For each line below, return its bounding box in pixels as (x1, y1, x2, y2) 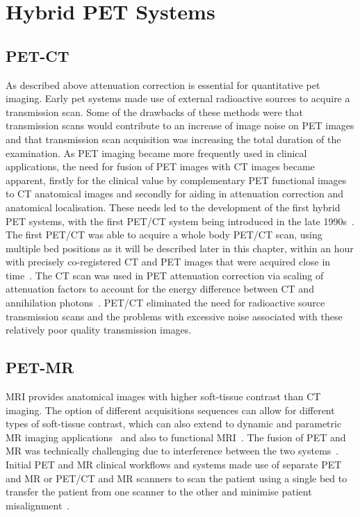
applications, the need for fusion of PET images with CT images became (6, 159, 315, 174)
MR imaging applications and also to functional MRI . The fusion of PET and (6, 429, 346, 444)
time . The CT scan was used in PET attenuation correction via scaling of (6, 268, 324, 282)
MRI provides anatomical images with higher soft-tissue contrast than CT (6, 389, 321, 404)
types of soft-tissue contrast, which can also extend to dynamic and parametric (6, 416, 342, 431)
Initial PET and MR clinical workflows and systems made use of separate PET (6, 457, 342, 472)
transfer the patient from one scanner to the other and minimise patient (6, 484, 312, 499)
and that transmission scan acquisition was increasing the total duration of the (6, 131, 341, 146)
